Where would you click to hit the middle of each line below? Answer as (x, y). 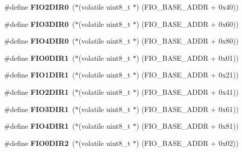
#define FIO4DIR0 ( (40, 41)
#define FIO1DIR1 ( (40, 75)
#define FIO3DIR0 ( (40, 24)
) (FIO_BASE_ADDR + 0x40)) (188, 7)
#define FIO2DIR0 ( (40, 7)
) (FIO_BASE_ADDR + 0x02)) (188, 143)
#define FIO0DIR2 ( (40, 143)
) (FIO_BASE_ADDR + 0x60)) (188, 24)
